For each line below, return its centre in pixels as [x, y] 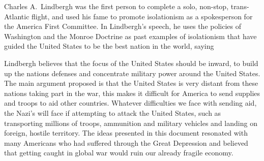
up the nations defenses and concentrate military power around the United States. [132, 73]
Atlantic [17, 16]
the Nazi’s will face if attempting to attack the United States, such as [113, 112]
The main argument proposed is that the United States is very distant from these [131, 83]
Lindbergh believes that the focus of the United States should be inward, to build [131, 63]
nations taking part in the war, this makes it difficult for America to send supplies [132, 93]
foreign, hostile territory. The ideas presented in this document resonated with [126, 133]
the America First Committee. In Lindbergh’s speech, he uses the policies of [123, 26]
